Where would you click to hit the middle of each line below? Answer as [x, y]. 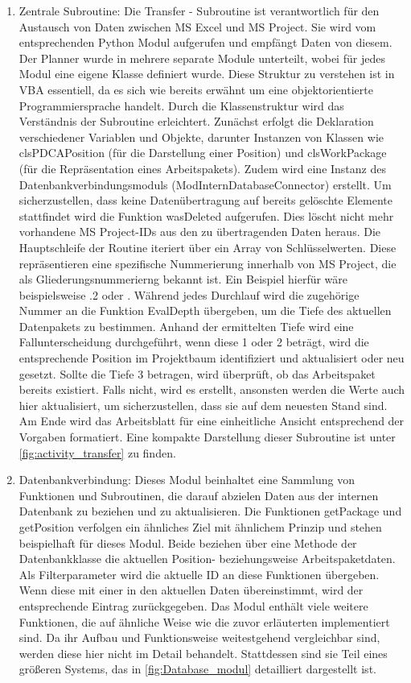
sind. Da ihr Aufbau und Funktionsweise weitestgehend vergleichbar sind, [199, 637]
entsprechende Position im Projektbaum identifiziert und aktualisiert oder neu [212, 358]
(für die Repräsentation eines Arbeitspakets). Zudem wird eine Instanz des [202, 168]
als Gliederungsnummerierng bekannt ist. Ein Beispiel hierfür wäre [183, 279]
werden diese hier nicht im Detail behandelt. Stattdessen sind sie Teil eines [203, 653]
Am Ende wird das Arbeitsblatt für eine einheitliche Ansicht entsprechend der [212, 421]
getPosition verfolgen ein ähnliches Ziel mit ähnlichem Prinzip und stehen [200, 527]
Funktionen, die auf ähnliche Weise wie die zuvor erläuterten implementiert [204, 621]
